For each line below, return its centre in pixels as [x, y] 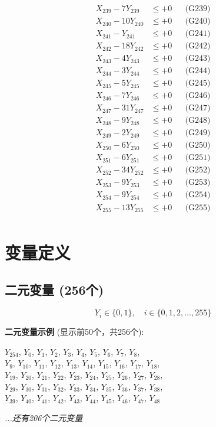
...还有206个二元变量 [44, 417]
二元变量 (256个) [54, 290]
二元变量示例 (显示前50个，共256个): [74, 332]
